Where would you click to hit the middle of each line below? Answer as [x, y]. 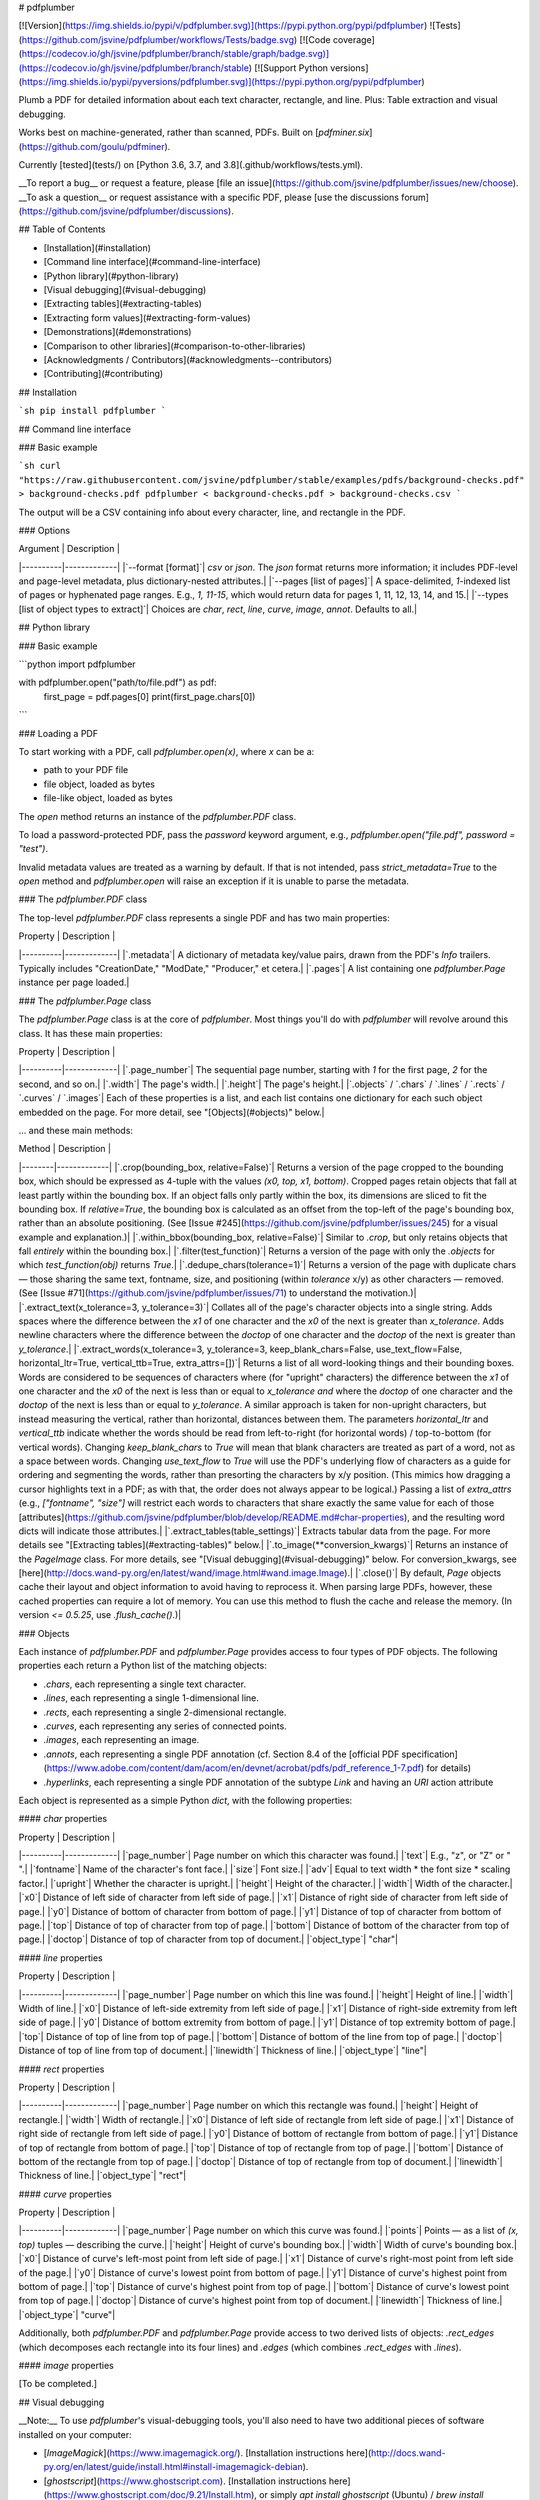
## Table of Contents [62, 229]
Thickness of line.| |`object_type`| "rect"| [102, 2176]
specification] [430, 1754]
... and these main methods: [76, 1130]
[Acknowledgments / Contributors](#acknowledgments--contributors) [188, 359]
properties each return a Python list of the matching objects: [142, 1666]
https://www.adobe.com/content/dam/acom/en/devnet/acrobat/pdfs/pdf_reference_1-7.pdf [234, 1768]
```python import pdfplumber [77, 664]
